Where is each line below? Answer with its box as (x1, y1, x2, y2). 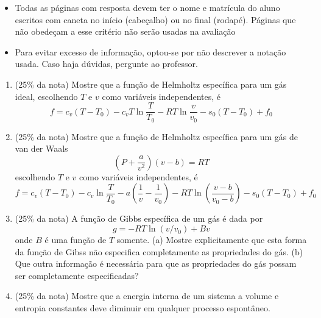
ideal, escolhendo (15, 90, 78, 102)
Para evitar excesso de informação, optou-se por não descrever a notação (15, 45, 286, 58)
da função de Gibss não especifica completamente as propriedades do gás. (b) (15, 245, 303, 258)
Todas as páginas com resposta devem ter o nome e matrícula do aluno (15, 1, 280, 13)
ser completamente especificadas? (15, 269, 139, 281)
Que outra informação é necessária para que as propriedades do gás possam (15, 257, 297, 270)
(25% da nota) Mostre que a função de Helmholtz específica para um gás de (15, 130, 298, 143)
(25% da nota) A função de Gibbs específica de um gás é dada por (15, 212, 263, 225)
